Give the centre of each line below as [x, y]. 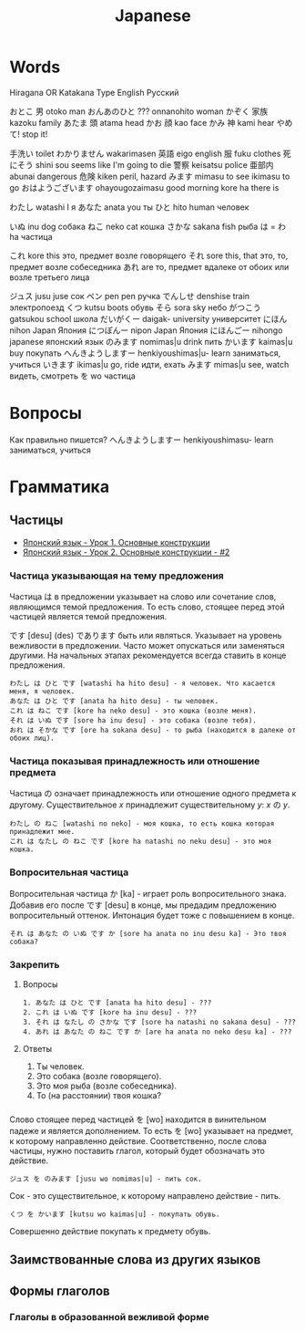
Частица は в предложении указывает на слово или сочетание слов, [143, 597]
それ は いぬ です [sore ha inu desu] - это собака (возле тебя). [133, 721]
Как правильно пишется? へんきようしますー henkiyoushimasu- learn [142, 440]
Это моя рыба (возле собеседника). [107, 1086]
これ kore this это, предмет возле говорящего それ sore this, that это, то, [149, 255]
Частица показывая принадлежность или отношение [135, 761]
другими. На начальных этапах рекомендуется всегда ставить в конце [148, 656]
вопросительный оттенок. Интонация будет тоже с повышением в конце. [152, 915]
